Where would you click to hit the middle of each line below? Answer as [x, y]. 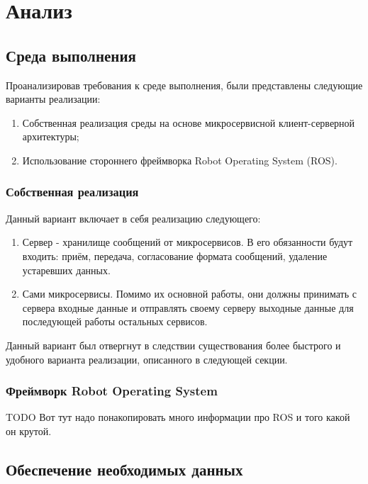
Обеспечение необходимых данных [124, 469]
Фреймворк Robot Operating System [112, 391]
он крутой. [29, 430]
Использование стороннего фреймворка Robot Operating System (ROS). [180, 160]
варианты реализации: [53, 99]
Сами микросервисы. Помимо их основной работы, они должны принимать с [189, 294]
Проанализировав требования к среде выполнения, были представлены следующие [184, 85]
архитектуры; [51, 136]
